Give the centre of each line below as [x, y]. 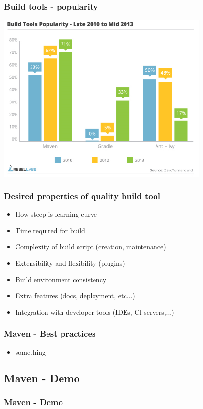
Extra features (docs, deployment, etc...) [75, 296]
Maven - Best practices [50, 333]
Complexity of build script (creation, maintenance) [91, 247]
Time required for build [50, 230]
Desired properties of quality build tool [82, 196]
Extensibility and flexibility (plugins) [70, 263]
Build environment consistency [61, 279]
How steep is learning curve [56, 214]
